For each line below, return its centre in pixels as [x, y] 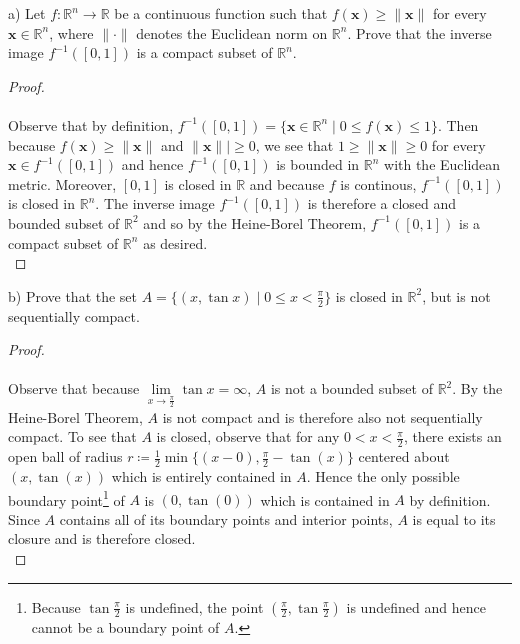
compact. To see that [72, 436]
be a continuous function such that [221, 13]
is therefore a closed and [382, 203]
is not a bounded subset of [351, 388]
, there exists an [452, 436]
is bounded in [318, 164]
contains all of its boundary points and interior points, [226, 518]
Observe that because [74, 388]
